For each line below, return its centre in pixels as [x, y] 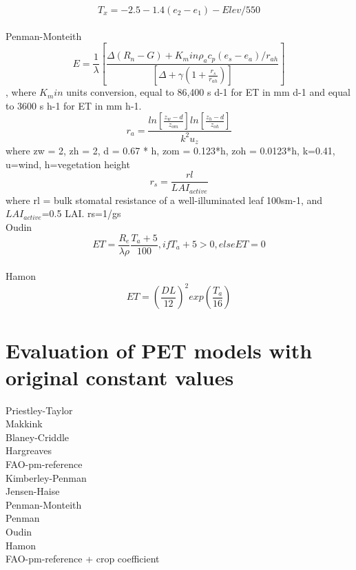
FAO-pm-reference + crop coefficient [83, 559]
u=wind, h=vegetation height [68, 164]
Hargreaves [29, 450]
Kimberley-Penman [46, 477]
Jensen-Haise [33, 491]
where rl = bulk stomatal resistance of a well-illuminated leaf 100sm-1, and [164, 200]
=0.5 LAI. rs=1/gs [81, 213]
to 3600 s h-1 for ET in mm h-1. [74, 105]
